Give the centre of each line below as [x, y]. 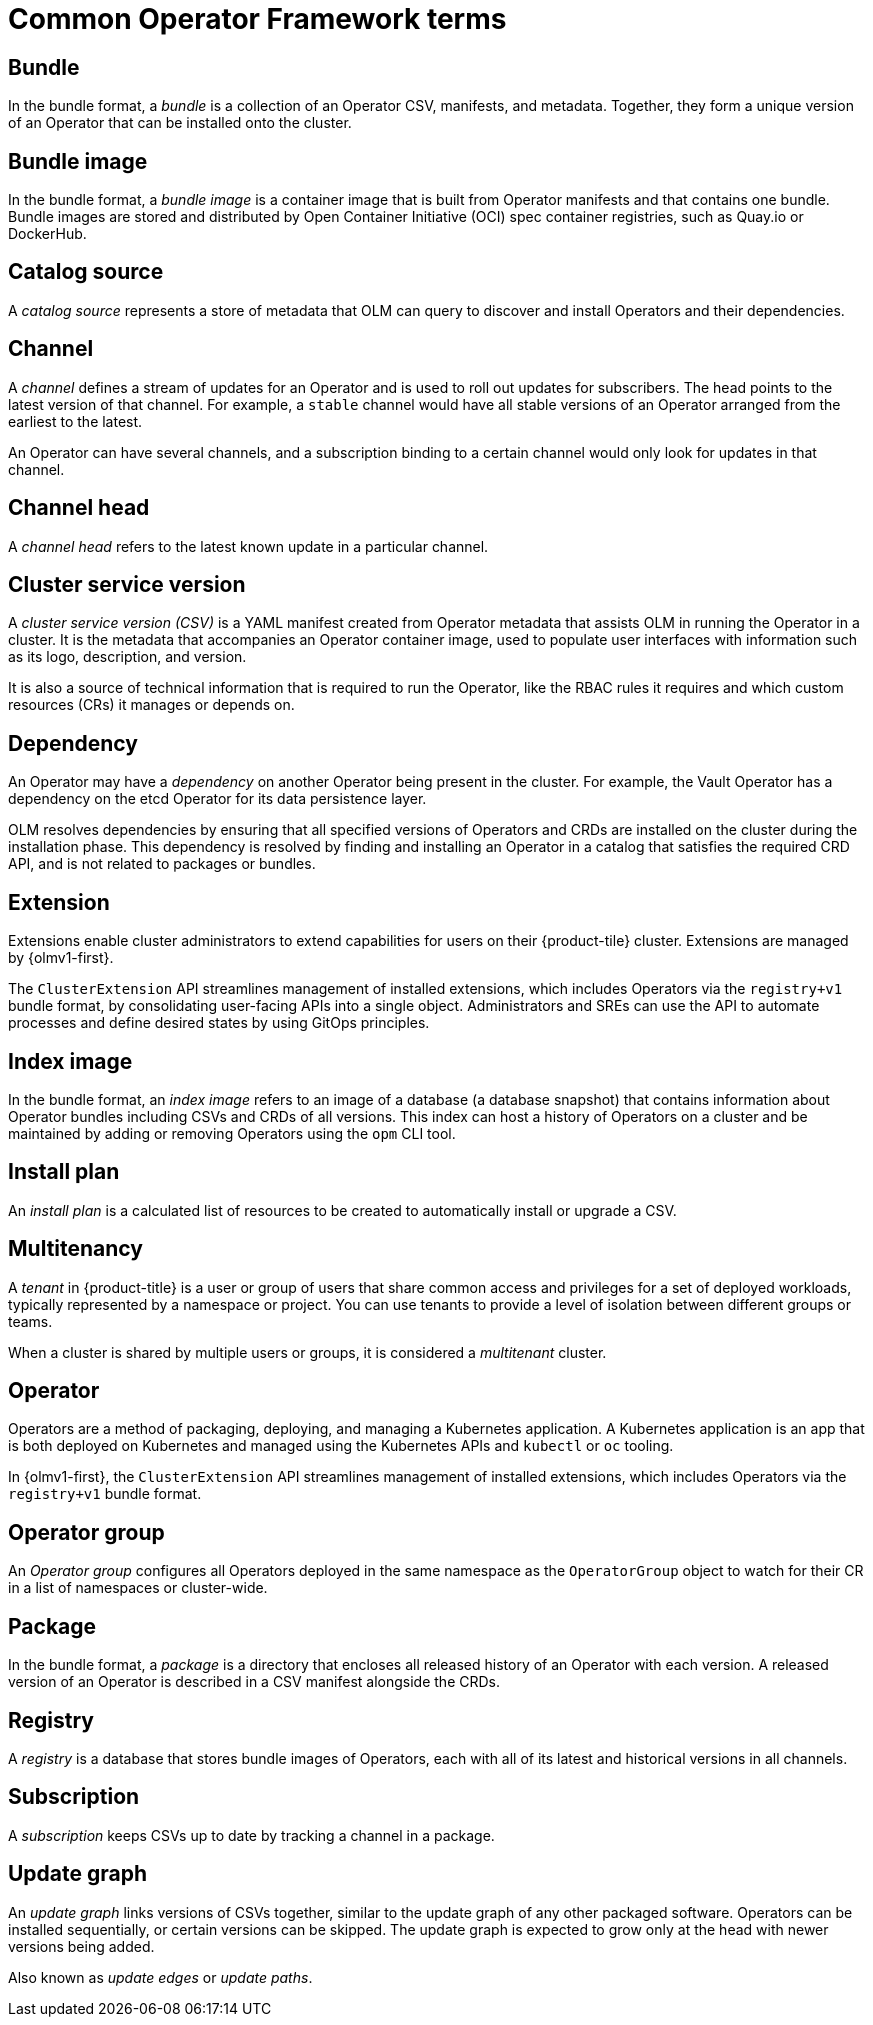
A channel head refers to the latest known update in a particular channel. [248, 546]
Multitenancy [75, 1249]
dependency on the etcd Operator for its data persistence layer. [217, 799]
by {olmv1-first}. [61, 958]
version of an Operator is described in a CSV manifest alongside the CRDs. [254, 1682]
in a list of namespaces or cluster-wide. [138, 1588]
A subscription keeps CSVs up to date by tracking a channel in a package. [251, 1835]
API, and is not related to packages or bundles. [162, 864]
